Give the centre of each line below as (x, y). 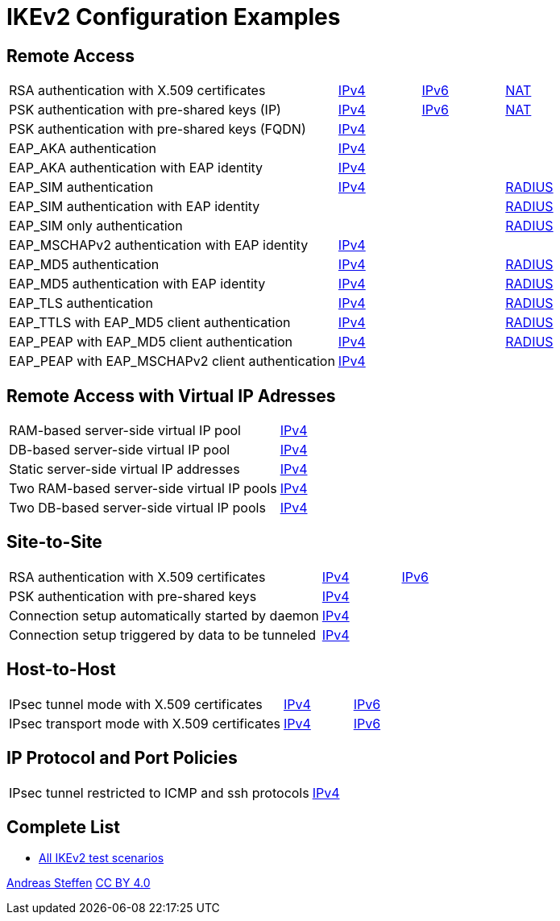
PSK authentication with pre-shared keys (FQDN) (158, 129)
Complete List (64, 827)
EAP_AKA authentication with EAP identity (136, 168)
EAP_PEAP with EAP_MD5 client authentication (151, 342)
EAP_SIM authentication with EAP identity (135, 207)
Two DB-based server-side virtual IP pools (137, 508)
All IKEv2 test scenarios (102, 858)
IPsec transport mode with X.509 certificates (145, 723)
